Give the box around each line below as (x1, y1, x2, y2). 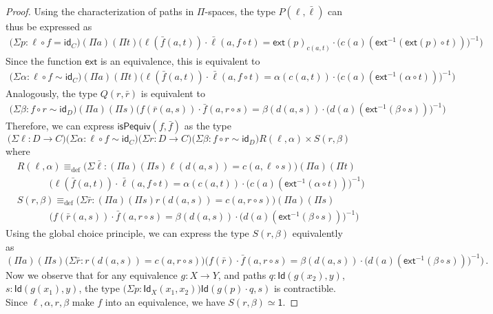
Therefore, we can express (6, 118, 114, 133)
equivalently (292, 226, 343, 240)
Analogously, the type (6, 86, 98, 101)
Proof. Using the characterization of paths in (6, 4, 194, 18)
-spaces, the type (204, 4, 275, 18)
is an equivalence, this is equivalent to (100, 53, 260, 67)
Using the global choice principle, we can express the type (6, 226, 249, 240)
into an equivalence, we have (105, 295, 225, 309)
